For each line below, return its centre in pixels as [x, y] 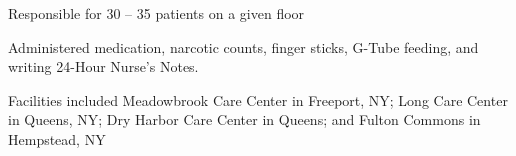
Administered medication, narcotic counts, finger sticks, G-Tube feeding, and [243, 46]
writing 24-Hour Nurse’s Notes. [103, 66]
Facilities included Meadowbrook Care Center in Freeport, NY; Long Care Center [258, 99]
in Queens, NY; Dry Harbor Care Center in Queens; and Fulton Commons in [244, 119]
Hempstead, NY [57, 138]
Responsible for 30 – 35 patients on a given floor [156, 13]
